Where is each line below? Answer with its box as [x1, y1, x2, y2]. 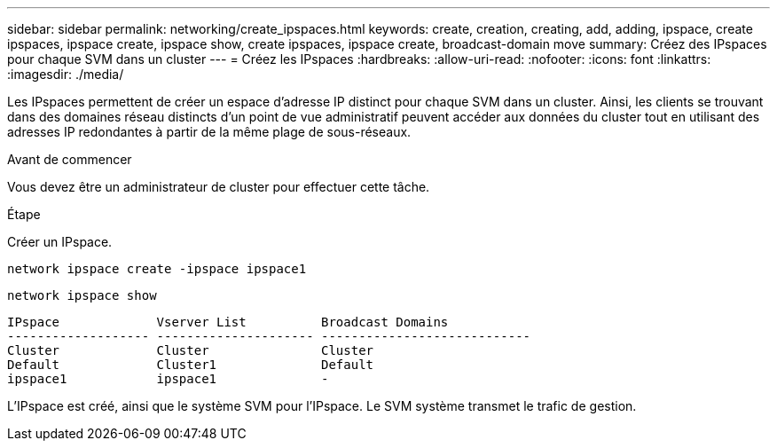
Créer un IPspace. [7, 234, 113, 249]
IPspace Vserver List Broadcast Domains [7, 315, 449, 329]
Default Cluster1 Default [7, 358, 374, 372]
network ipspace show [7, 288, 157, 303]
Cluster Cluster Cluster [7, 343, 374, 358]
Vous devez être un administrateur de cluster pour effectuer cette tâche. [7, 179, 430, 194]
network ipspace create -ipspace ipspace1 [7, 262, 307, 276]
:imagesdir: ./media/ [7, 67, 124, 82]
